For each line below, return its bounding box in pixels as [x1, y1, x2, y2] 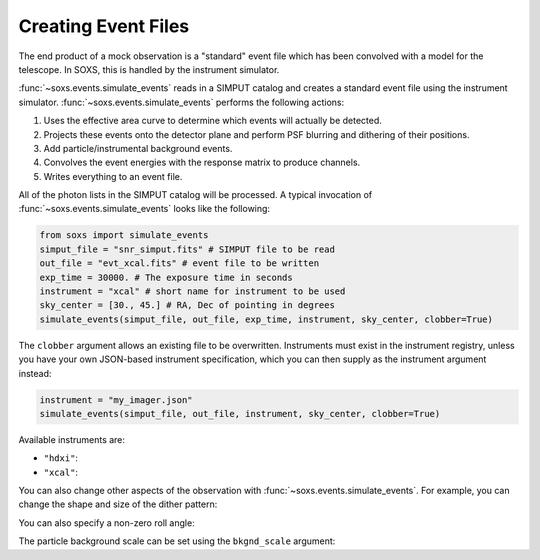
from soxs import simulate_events [39, 230, 209, 241]
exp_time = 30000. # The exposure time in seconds [39, 271, 294, 283]
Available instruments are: [18, 433, 125, 445]
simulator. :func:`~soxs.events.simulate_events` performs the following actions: [18, 96, 345, 108]
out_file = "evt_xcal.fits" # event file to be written [39, 258, 320, 269]
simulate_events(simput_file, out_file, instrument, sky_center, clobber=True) [39, 408, 441, 419]
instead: [18, 367, 52, 379]
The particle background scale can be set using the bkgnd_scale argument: [18, 535, 336, 547]
